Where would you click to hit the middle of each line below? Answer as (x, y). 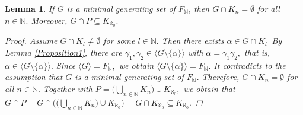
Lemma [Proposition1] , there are (63, 52)
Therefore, (221, 77)
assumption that (34, 77)
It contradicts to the (250, 65)
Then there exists (193, 41)
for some (119, 41)
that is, (257, 52)
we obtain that (209, 89)
